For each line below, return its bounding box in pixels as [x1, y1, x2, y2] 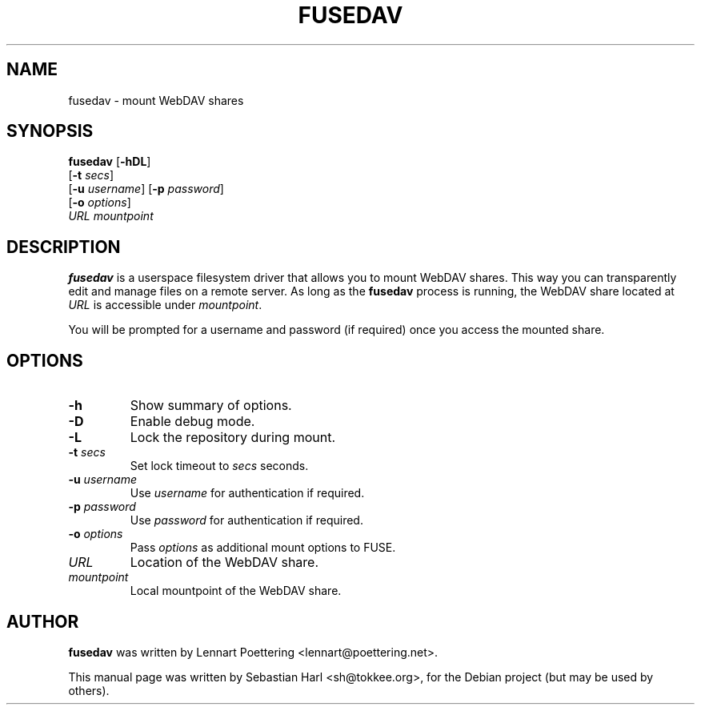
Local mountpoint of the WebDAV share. [130, 584, 342, 598]
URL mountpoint [68, 209, 154, 223]
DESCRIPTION [6, 236, 121, 257]
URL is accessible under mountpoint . [68, 298, 262, 312]
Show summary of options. [130, 397, 292, 414]
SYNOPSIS [6, 121, 94, 142]
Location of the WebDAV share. [130, 554, 319, 571]
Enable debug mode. [130, 413, 255, 430]
